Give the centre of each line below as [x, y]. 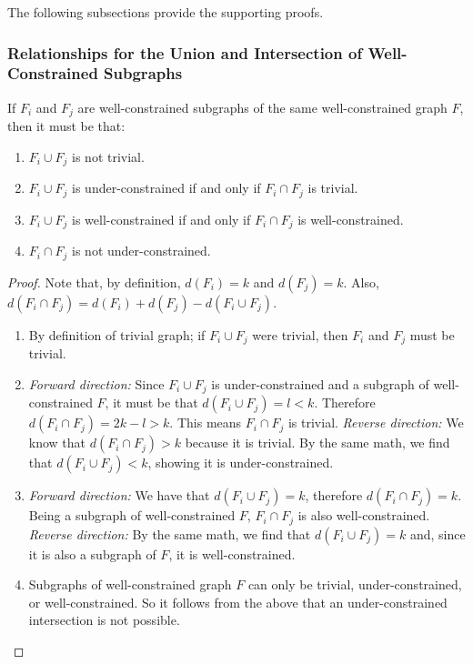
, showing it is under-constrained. [241, 463]
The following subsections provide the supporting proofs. [166, 12]
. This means [206, 423]
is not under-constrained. [141, 251]
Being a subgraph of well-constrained [132, 515]
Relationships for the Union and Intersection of [185, 52]
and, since [438, 533]
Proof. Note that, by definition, [94, 282]
